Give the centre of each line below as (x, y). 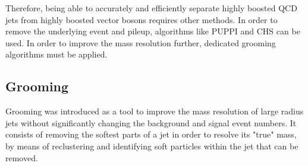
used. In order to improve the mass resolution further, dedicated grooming (141, 42)
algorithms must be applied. (56, 54)
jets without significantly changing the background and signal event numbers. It (151, 122)
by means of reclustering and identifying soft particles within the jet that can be (152, 146)
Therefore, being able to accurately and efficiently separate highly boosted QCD (151, 8)
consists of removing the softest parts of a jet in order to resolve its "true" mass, (151, 134)
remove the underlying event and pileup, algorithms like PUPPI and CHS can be (153, 31)
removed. (22, 157)
